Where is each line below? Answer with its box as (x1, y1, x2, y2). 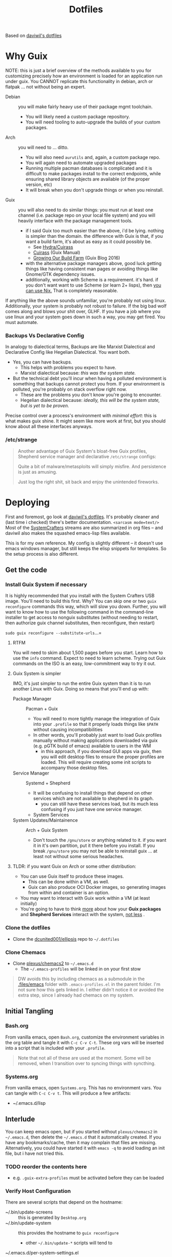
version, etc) (25, 181, 52, 188)
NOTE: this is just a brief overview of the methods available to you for (5, 68, 152, 74)
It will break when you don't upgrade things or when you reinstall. (25, 187, 164, 193)
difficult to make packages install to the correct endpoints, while (25, 171, 161, 177)
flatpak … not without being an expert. (5, 84, 86, 90)
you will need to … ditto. (18, 145, 69, 151)
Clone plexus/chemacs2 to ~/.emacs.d (12, 960, 94, 966)
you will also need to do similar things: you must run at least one (18, 207, 154, 213)
